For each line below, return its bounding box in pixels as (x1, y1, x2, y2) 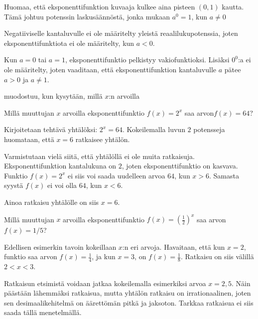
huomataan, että (4, 134, 54, 144)
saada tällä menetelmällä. (4, 307, 82, 318)
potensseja (193, 124, 225, 135)
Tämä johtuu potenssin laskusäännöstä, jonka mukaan (4, 11, 170, 21)
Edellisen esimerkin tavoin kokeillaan (4, 241, 117, 252)
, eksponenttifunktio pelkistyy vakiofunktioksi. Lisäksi (65, 54, 230, 65)
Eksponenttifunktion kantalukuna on (4, 160, 117, 171)
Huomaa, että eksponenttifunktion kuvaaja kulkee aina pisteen (4, 1, 195, 11)
